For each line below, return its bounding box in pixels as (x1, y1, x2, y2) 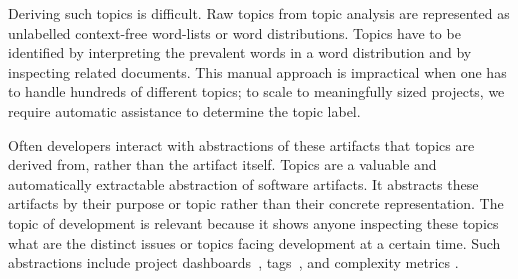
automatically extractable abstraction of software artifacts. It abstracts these (8, 173, 479, 194)
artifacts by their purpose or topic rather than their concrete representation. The (8, 193, 504, 214)
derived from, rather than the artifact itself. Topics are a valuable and (8, 154, 437, 175)
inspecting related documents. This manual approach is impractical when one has (8, 61, 507, 82)
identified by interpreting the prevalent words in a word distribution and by (8, 42, 472, 63)
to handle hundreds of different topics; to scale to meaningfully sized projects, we (8, 81, 505, 102)
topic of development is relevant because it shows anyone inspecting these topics (8, 212, 499, 233)
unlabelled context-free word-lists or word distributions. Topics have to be (8, 22, 461, 43)
